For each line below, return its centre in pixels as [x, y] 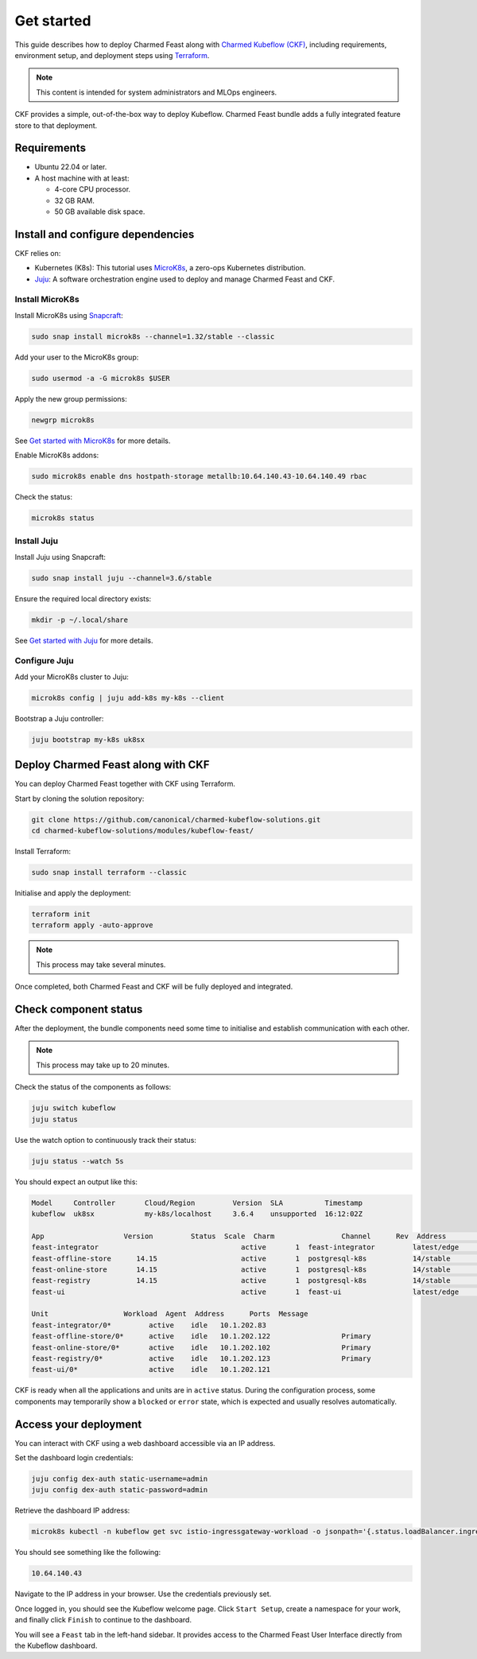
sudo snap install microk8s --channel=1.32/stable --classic [153, 336]
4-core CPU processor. [93, 189]
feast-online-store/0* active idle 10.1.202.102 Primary [201, 1347]
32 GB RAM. [75, 200]
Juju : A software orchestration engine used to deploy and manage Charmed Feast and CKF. [185, 279]
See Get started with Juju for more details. [84, 640]
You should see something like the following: [88, 1552]
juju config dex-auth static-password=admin [120, 1490]
